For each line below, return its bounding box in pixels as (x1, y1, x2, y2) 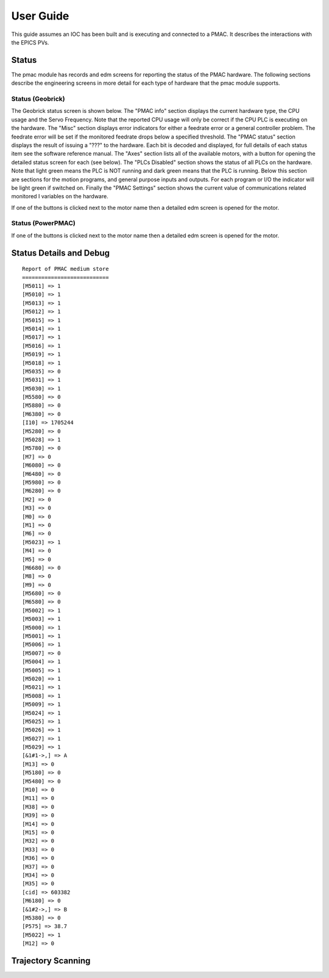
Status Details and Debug (11, 248, 110, 258)
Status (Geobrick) (11, 95, 65, 103)
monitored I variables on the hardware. (11, 193, 109, 200)
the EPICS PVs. (11, 38, 49, 46)
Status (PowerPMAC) (11, 219, 76, 228)
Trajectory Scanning (11, 955, 91, 966)
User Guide (11, 9, 69, 23)
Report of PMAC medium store (22, 265, 109, 273)
